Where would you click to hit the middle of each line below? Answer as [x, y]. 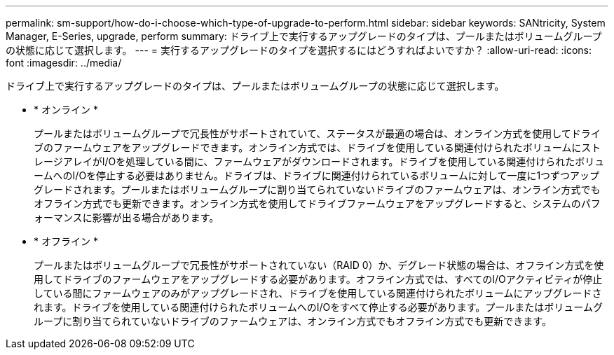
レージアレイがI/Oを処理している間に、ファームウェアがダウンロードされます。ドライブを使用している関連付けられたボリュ [319, 161]
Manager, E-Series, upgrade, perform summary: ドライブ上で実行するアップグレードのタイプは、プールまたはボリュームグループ [304, 36]
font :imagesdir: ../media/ [64, 63]
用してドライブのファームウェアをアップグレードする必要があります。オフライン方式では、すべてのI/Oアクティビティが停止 [318, 279]
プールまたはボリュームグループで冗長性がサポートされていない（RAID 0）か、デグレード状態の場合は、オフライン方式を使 [319, 265]
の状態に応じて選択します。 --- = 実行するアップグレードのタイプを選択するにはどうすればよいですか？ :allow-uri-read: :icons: [299, 50]
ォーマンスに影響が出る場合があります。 [127, 217]
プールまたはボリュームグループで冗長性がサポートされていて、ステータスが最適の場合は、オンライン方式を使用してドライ [317, 133]
